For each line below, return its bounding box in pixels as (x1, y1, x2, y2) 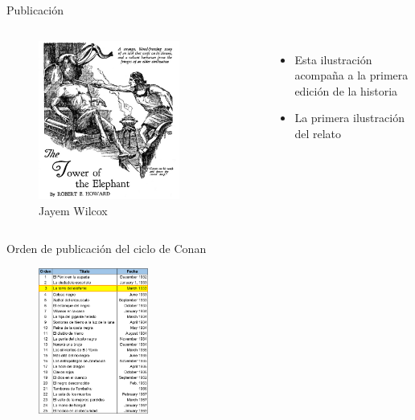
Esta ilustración (294, 51, 372, 67)
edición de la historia (294, 82, 398, 99)
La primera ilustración (294, 109, 405, 126)
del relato (294, 124, 342, 141)
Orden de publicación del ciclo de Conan (6, 240, 207, 257)
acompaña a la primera (294, 67, 409, 84)
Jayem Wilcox (39, 202, 108, 218)
